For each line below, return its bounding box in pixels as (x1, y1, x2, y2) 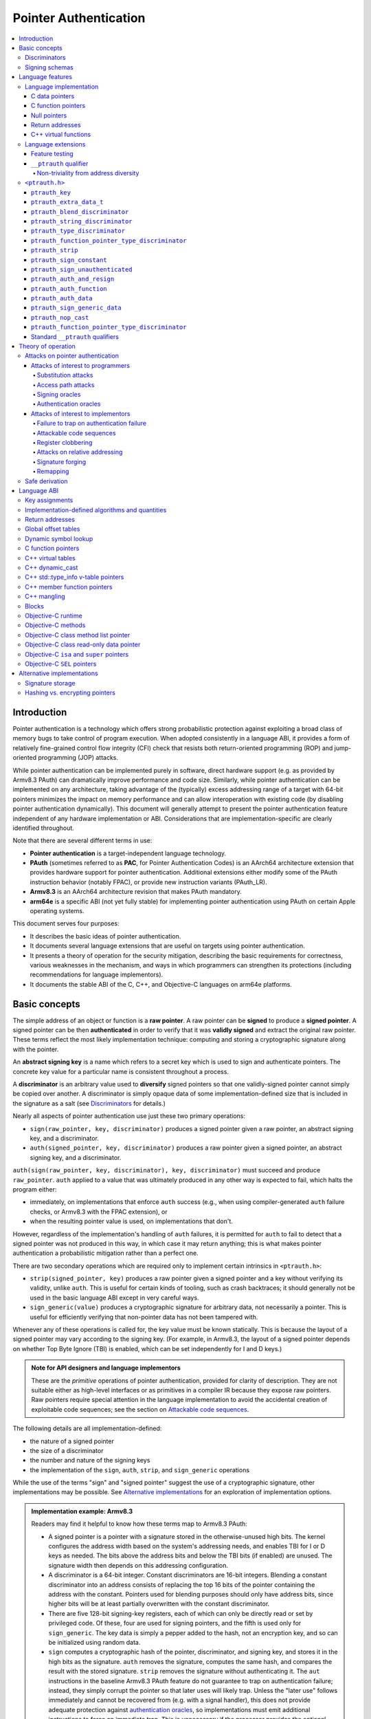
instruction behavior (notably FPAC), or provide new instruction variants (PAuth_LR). (30, 877, 267, 886)
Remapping (36, 468, 69, 476)
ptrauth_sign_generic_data (31, 304, 122, 312)
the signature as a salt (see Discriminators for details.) (12, 1099, 166, 1107)
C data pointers (31, 91, 75, 100)
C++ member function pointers (25, 582, 113, 591)
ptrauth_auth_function (31, 285, 108, 292)
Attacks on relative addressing (36, 448, 123, 457)
